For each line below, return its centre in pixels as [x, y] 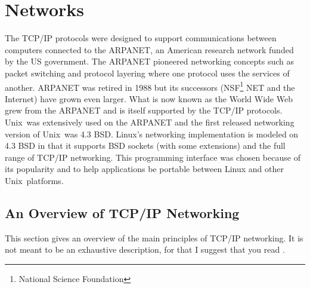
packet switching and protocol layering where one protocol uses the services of [147, 73]
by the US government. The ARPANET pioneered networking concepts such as [150, 61]
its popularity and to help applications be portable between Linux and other [144, 169]
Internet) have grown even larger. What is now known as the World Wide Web [149, 98]
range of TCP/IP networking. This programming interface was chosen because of [153, 157]
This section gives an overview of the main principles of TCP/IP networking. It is [154, 238]
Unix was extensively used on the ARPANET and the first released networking [150, 122]
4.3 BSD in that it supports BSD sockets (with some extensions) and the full [145, 145]
